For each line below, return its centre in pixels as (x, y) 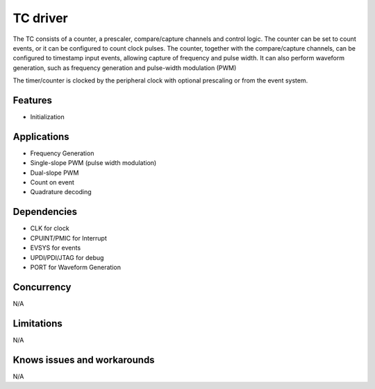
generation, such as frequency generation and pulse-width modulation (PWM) (125, 68)
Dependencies (45, 212)
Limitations (37, 323)
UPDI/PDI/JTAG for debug (67, 257)
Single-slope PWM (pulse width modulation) (93, 163)
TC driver (41, 18)
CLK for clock (50, 228)
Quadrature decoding (61, 192)
